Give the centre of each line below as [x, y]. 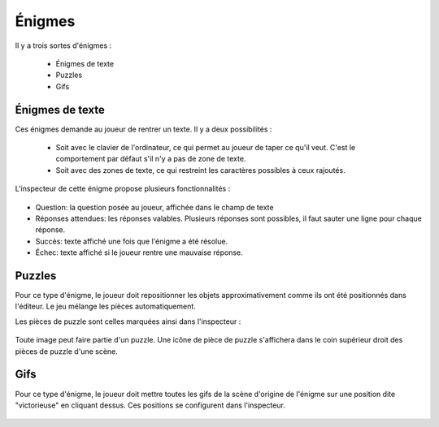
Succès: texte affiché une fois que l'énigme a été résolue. [131, 241]
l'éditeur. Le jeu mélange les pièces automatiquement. [106, 306]
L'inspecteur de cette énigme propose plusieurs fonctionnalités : [123, 189]
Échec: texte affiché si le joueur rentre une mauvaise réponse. [139, 252]
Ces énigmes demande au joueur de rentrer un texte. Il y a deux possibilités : [143, 129]
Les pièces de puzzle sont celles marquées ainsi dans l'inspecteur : [128, 321]
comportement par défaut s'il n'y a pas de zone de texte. [151, 159]
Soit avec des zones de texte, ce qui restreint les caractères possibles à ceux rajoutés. [200, 170]
